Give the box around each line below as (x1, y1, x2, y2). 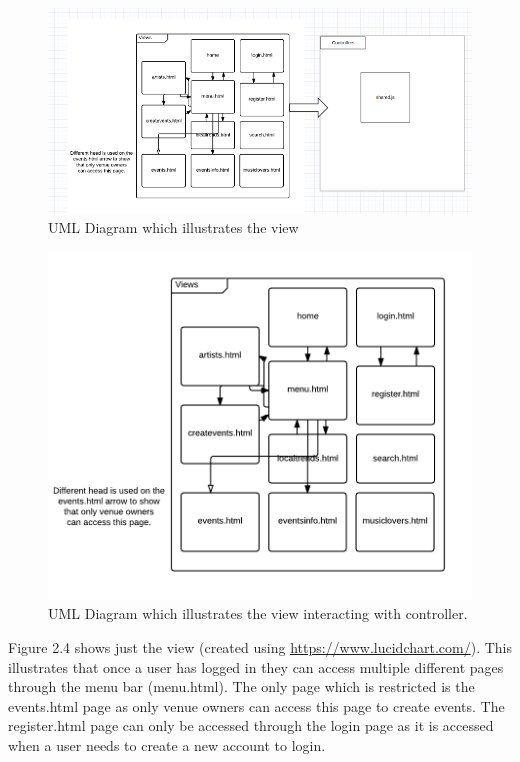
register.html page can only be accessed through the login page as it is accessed (8, 715, 494, 736)
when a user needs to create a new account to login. (8, 734, 326, 755)
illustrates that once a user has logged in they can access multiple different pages (8, 656, 504, 677)
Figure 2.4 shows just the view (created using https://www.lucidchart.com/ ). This (8, 636, 513, 657)
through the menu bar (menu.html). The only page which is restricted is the (8, 676, 475, 697)
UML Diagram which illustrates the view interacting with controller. (48, 603, 468, 624)
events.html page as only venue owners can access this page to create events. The (8, 695, 505, 716)
